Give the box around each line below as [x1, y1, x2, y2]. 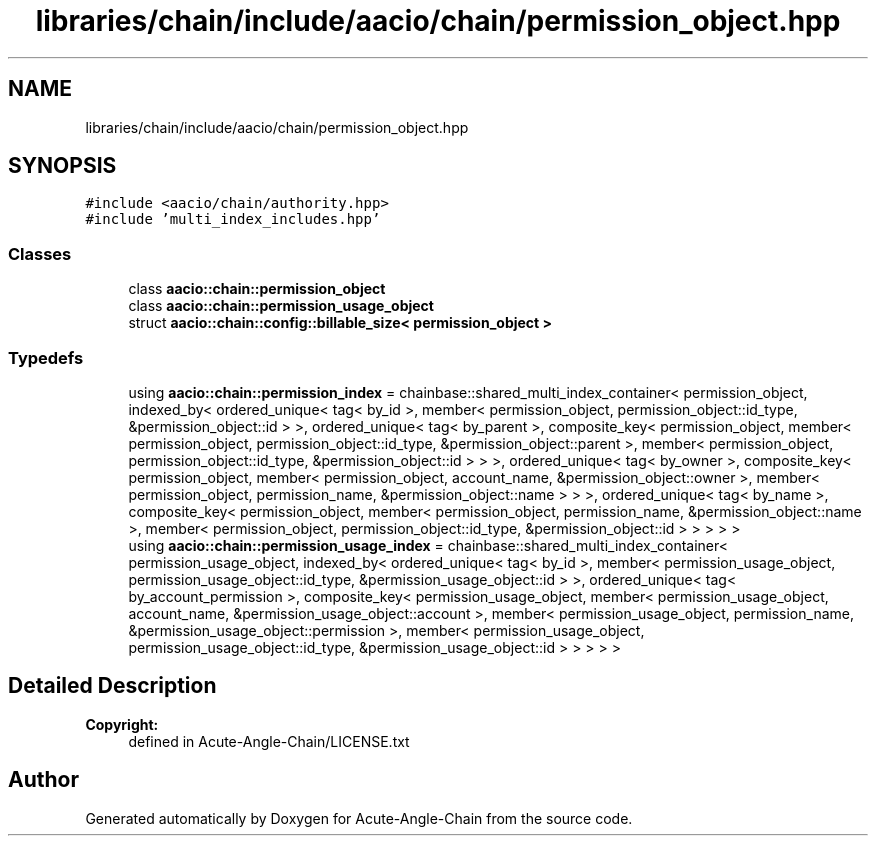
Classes [8, 243, 72, 264]
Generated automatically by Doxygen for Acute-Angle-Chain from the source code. [85, 809, 633, 827]
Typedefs [8, 347, 84, 368]
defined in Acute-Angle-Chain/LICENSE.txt [128, 732, 410, 750]
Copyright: [85, 715, 159, 733]
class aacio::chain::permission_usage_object [128, 297, 434, 315]
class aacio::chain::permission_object [128, 280, 386, 298]
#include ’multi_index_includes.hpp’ [85, 211, 381, 228]
